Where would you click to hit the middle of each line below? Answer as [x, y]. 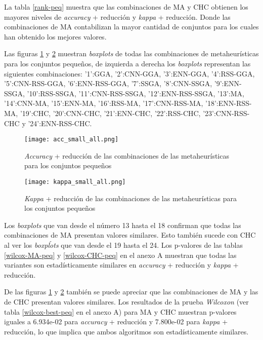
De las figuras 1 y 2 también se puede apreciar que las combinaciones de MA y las [131, 292]
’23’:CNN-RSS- [226, 113]
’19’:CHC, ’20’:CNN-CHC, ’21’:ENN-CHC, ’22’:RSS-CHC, [110, 113]
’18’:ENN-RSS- [229, 103]
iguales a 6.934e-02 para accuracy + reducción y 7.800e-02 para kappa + [116, 322]
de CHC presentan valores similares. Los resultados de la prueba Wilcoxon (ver [126, 301]
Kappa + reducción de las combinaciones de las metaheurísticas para [130, 198]
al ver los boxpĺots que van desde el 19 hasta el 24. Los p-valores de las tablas [123, 245]
